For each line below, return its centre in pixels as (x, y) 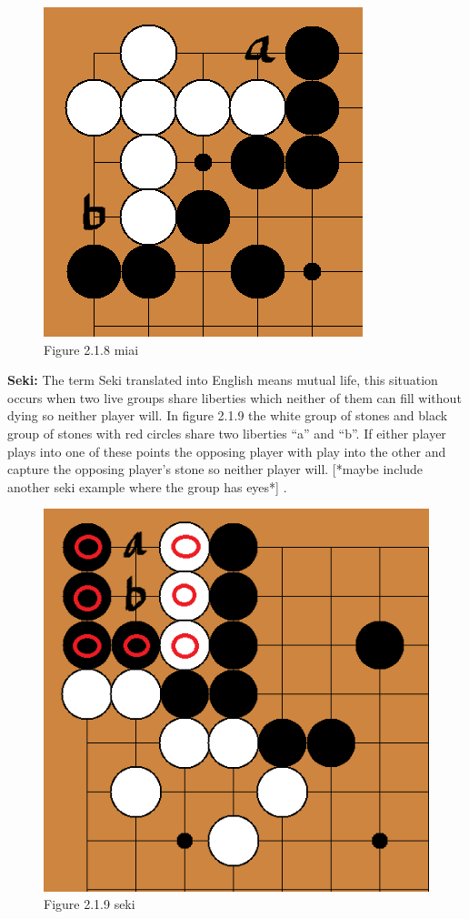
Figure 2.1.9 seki (90, 904)
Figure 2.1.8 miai (91, 349)
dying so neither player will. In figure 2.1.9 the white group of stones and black (228, 415)
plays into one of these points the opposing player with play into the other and (227, 451)
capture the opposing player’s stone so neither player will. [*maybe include (215, 469)
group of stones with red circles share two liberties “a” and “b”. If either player (227, 433)
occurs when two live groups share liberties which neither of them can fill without (234, 397)
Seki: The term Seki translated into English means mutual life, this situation (223, 380)
